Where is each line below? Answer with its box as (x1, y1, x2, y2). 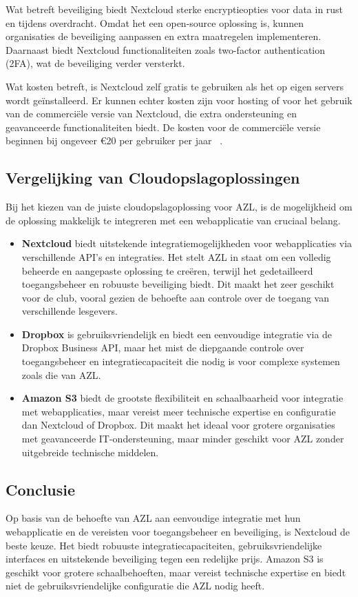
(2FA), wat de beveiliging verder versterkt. (6, 56, 185, 70)
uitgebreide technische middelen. (21, 444, 159, 459)
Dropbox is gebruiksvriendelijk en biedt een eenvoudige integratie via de (21, 326, 333, 341)
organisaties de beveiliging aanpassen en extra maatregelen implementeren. (6, 29, 322, 43)
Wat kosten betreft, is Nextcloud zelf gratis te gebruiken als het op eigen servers (6, 79, 344, 93)
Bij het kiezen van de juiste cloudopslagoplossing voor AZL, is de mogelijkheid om (6, 199, 352, 214)
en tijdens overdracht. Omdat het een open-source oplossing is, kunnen (6, 15, 304, 30)
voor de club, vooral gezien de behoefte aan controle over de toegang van (21, 290, 329, 304)
